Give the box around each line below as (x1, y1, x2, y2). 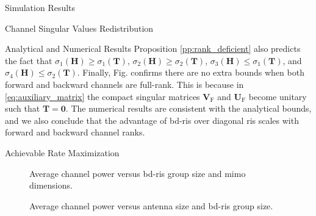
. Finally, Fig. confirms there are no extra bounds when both (77, 66, 304, 79)
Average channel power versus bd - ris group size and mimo (29, 167, 246, 179)
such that (5, 102, 40, 115)
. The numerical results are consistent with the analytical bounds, (65, 102, 312, 115)
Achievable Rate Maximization (5, 146, 120, 159)
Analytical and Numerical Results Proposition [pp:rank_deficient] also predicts (5, 42, 301, 55)
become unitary (248, 90, 307, 103)
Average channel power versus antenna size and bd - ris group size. (29, 199, 273, 212)
